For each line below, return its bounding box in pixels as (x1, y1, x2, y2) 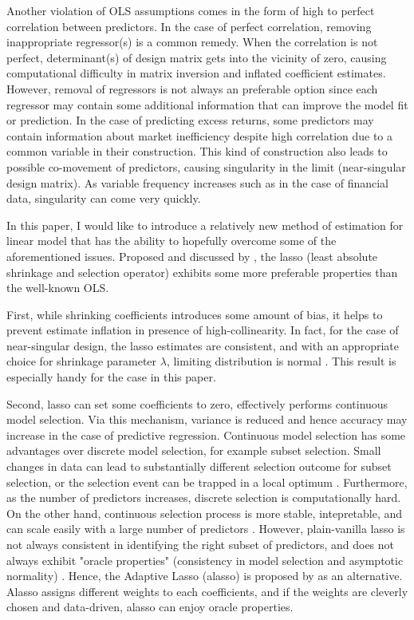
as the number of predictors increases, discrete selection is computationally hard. (6, 489, 401, 506)
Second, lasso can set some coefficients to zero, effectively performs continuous (6, 395, 388, 412)
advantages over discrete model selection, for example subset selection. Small (6, 442, 381, 459)
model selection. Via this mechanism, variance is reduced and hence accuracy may (6, 411, 408, 428)
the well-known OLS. (6, 279, 109, 296)
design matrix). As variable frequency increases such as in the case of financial (6, 174, 388, 191)
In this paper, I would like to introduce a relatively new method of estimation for (6, 216, 404, 233)
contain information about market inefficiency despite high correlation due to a (6, 127, 393, 144)
